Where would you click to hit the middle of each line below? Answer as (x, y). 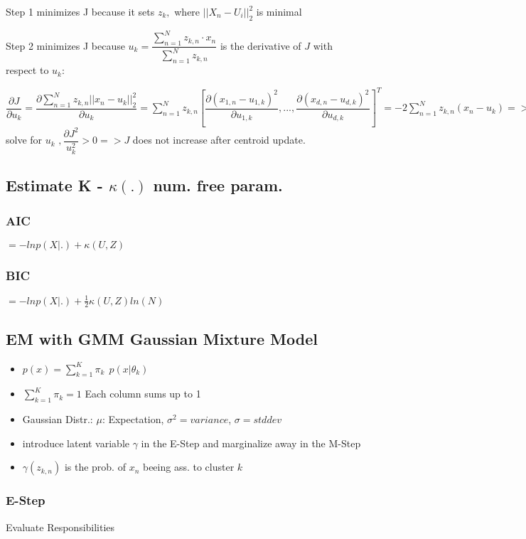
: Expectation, (133, 419)
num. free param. (218, 185)
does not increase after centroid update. (219, 140)
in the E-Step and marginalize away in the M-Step (251, 443)
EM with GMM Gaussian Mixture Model (162, 338)
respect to (27, 70)
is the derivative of (261, 45)
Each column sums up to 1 (143, 394)
